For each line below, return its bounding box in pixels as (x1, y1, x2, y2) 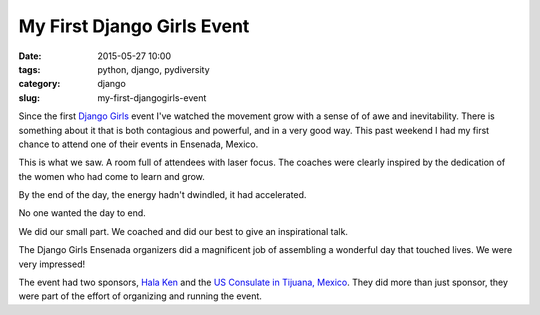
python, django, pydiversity (97, 63, 210, 75)
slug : (18, 91, 40, 104)
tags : (18, 63, 41, 75)
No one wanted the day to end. (18, 207, 147, 219)
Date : (18, 50, 42, 62)
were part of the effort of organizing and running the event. (18, 290, 262, 302)
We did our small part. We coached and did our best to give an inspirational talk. (18, 225, 349, 237)
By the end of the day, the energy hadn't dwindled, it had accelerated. (18, 189, 307, 201)
